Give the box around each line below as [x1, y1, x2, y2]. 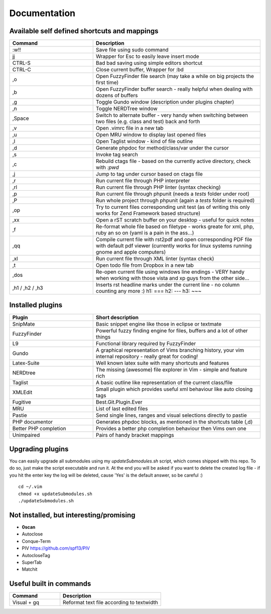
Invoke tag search [95, 151, 138, 158]
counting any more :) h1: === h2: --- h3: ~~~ [95, 287, 202, 294]
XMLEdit [12, 389, 33, 396]
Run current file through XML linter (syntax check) [95, 255, 214, 262]
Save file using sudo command [95, 46, 169, 53]
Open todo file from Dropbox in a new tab [95, 262, 194, 269]
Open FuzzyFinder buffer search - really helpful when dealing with [95, 86, 253, 93]
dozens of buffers [95, 92, 138, 99]
